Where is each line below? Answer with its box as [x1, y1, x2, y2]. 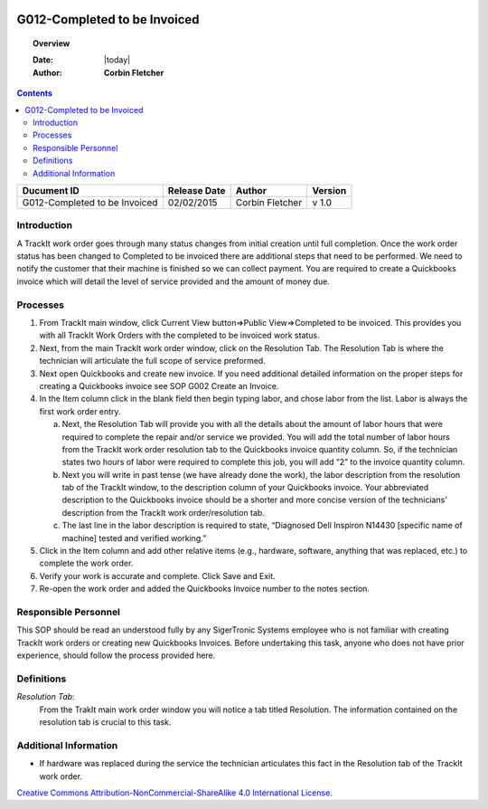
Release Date [167, 184, 226, 196]
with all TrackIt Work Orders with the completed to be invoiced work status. [39, 330, 320, 341]
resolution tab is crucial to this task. [39, 717, 172, 728]
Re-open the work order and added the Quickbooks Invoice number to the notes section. [39, 584, 371, 595]
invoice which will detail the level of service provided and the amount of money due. [16, 276, 330, 287]
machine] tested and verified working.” [61, 532, 207, 543]
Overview [33, 38, 70, 49]
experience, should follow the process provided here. [16, 650, 216, 661]
